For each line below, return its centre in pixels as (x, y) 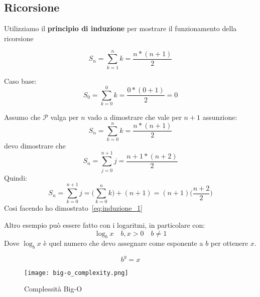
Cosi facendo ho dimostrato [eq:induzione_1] (73, 208)
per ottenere (229, 243)
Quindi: (16, 177)
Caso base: (20, 81)
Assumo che (22, 117)
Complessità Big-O (53, 289)
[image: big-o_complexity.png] (76, 273)
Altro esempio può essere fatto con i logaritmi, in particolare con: (105, 225)
